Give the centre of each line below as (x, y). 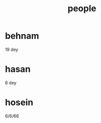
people (82, 9)
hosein (19, 102)
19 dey (12, 49)
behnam (22, 36)
